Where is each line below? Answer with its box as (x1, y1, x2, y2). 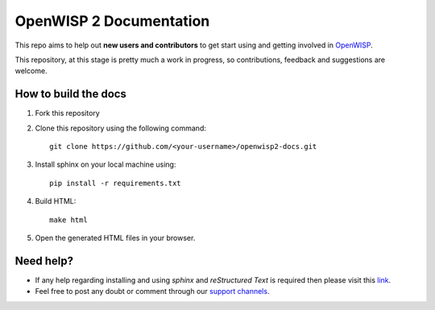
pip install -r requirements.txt (49, 178, 181, 188)
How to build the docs (14, 87, 126, 101)
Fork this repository (35, 109, 100, 118)
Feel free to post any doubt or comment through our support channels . (35, 287, 270, 296)
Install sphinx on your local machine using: (35, 159, 176, 169)
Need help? (14, 254, 74, 267)
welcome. (14, 66, 48, 76)
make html (49, 215, 88, 225)
